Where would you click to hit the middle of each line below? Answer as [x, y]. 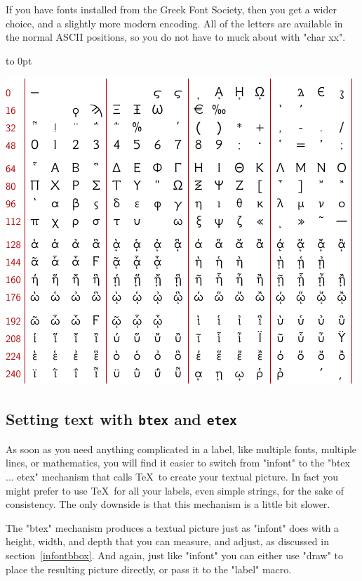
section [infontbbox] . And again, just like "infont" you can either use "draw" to [174, 555]
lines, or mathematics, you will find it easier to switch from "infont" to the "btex [178, 463]
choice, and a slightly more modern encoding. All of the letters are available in [174, 23]
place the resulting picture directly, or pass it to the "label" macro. [149, 569]
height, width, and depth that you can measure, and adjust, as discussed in [167, 541]
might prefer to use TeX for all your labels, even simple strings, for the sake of [175, 490]
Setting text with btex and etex [121, 419]
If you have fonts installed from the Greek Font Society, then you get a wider [171, 9]
